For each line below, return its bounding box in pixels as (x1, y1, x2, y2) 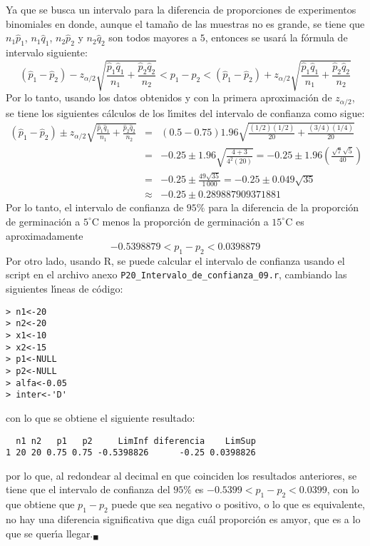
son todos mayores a (108, 30, 197, 45)
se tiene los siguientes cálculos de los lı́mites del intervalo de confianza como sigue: (6, 105, 365, 120)
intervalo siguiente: (6, 44, 88, 59)
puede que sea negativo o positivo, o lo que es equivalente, (111, 497, 366, 512)
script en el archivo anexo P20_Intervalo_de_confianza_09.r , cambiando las (6, 267, 347, 282)
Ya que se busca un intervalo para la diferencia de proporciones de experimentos (6, 2, 356, 16)
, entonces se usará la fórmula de (205, 30, 348, 45)
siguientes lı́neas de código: (6, 281, 123, 296)
